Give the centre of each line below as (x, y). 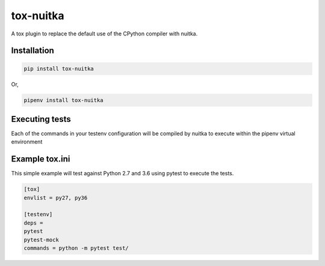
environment (27, 142)
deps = (33, 223)
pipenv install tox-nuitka (63, 100)
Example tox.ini (41, 159)
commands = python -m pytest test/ (76, 248)
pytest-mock (42, 240)
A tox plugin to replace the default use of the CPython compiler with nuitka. (104, 34)
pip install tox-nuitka (59, 68)
